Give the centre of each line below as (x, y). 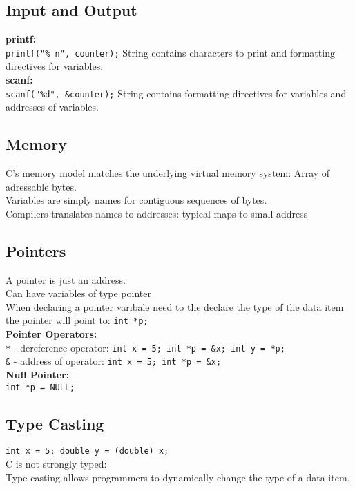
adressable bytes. (41, 186)
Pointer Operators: (51, 334)
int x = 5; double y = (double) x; (87, 451)
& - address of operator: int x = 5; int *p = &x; (114, 361)
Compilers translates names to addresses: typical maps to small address (157, 213)
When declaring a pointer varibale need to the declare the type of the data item (175, 306)
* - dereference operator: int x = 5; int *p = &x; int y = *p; (145, 347)
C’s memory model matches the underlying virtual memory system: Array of (168, 173)
